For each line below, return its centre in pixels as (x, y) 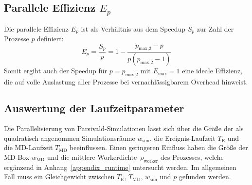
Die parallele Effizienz (36, 28)
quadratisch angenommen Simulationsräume (70, 138)
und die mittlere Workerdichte (92, 157)
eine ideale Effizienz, (212, 71)
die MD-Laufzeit (28, 147)
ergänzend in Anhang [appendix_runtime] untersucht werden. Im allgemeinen (120, 167)
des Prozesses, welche (192, 157)
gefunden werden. (205, 177)
